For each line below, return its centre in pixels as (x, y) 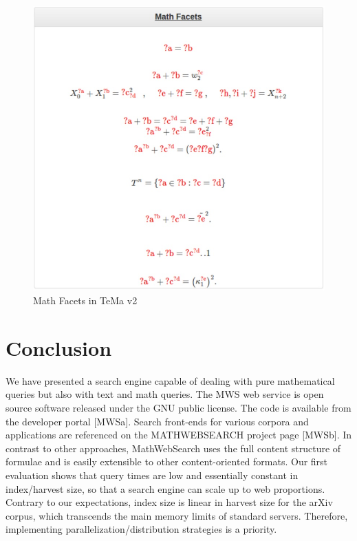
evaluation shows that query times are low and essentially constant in (152, 475)
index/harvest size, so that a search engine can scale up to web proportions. (165, 488)
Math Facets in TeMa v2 (85, 300)
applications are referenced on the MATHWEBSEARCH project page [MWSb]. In (179, 435)
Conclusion (59, 347)
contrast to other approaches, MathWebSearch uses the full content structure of (173, 448)
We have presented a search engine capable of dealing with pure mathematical (170, 380)
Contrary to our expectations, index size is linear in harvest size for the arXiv (169, 502)
